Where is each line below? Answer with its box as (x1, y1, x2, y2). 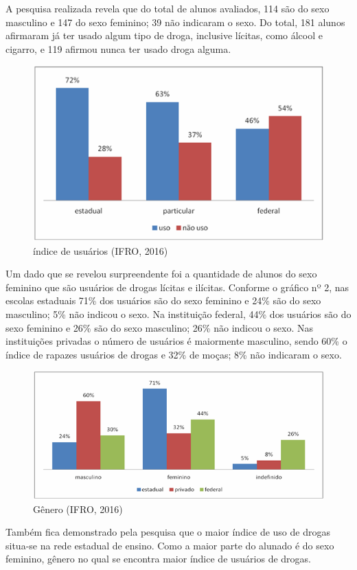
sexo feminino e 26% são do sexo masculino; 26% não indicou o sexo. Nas (5, 320, 314, 334)
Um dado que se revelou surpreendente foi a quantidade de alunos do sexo (5, 266, 317, 281)
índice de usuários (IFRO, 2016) (33, 243, 168, 258)
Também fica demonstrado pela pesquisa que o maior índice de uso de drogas (5, 525, 330, 539)
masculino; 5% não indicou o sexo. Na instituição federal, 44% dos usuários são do (5, 306, 352, 321)
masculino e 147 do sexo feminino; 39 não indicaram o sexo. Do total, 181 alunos (5, 14, 345, 29)
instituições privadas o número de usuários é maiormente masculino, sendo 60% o (5, 334, 347, 348)
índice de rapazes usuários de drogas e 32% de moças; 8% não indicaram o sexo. (5, 347, 342, 361)
